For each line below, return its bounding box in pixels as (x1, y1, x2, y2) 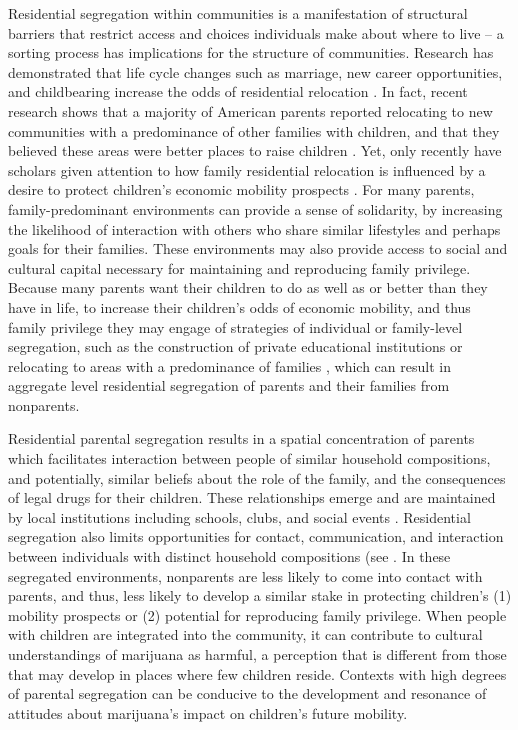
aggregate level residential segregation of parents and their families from (8, 375, 450, 396)
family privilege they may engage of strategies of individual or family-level (8, 316, 463, 337)
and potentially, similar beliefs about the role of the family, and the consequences (8, 467, 506, 488)
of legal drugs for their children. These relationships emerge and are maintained (8, 487, 496, 508)
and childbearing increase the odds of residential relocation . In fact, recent (8, 81, 468, 102)
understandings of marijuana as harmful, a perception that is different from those (8, 644, 507, 664)
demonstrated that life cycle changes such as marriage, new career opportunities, (8, 61, 503, 82)
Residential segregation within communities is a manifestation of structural (8, 3, 468, 23)
